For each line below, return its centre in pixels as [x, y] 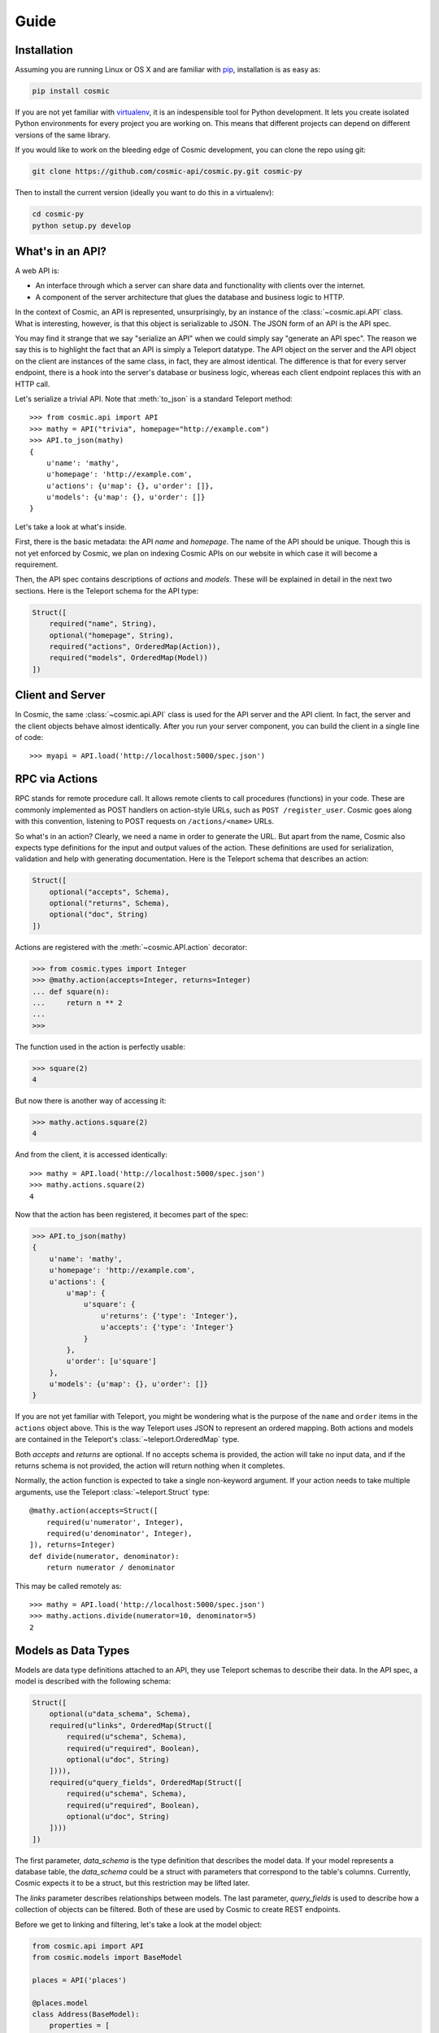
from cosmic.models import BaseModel [107, 1957]
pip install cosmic [71, 91]
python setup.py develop [82, 225]
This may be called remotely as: [68, 1586]
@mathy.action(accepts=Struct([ [94, 1511]
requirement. [37, 564]
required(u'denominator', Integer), [119, 1533]
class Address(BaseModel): [86, 2014]
